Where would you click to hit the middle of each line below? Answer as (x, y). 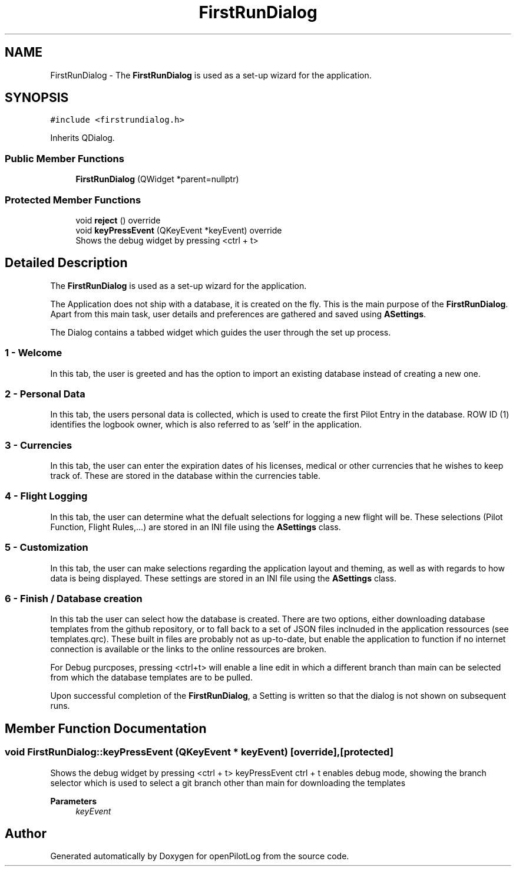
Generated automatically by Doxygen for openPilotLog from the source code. (200, 856)
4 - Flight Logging (46, 496)
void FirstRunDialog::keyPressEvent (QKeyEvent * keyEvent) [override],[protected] (199, 752)
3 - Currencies (39, 445)
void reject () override (118, 220)
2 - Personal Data (45, 394)
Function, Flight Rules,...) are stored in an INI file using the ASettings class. (196, 527)
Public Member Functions (64, 158)
